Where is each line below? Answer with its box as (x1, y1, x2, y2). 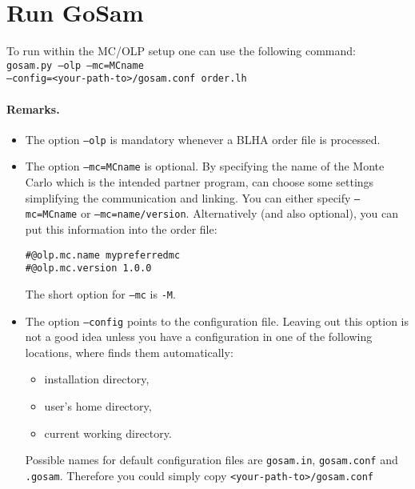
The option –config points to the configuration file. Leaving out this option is (25, 312, 409, 329)
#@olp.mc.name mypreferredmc (25, 249, 181, 261)
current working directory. (44, 424, 172, 441)
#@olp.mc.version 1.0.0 (25, 263, 152, 275)
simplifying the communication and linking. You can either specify (25, 189, 351, 206)
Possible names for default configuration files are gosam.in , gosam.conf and (25, 451, 398, 468)
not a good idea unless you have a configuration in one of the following (25, 328, 373, 345)
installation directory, (44, 371, 150, 387)
